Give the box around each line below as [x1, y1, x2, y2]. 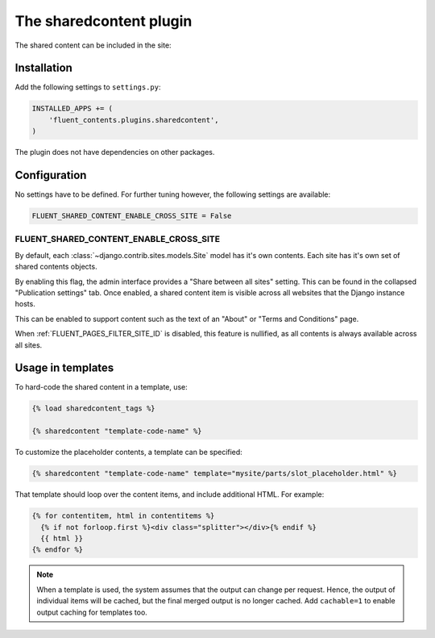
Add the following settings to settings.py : [14, 82, 161, 92]
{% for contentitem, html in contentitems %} [31, 511, 215, 520]
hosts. [14, 299, 35, 309]
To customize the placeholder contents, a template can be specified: [14, 448, 243, 457]
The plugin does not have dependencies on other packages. [14, 148, 215, 157]
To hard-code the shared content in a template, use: [14, 382, 188, 392]
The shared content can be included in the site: [14, 40, 172, 50]
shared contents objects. [14, 262, 97, 272]
